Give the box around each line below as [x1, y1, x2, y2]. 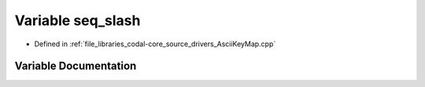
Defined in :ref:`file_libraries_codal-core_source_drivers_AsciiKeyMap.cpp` [34, 39, 276, 49]
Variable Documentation [14, 60, 137, 73]
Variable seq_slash [14, 12, 141, 29]
